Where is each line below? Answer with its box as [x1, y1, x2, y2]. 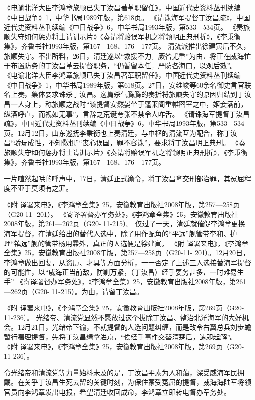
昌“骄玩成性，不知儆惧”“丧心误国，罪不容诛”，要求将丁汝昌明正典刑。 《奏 [4, 137, 246, 148]
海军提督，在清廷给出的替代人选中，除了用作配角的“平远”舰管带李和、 [4, 228, 230, 239]
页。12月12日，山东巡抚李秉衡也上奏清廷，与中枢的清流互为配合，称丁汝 [4, 127, 237, 138]
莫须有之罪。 [31, 183, 73, 193]
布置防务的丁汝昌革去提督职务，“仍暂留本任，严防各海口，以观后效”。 [10, 60, 237, 70]
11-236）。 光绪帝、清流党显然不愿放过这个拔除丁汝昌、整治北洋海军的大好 [4, 312, 242, 322]
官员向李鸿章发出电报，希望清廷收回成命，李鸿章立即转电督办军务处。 [4, 386, 230, 397]
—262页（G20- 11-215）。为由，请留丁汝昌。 [4, 286, 143, 296]
